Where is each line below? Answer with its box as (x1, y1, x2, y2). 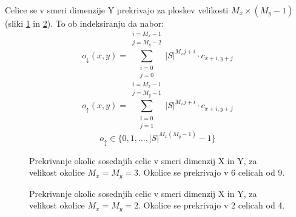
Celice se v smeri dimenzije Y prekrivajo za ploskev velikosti (5, 4, 229, 16)
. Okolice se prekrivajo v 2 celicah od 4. (138, 199, 285, 212)
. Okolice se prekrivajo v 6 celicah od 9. (138, 166, 285, 179)
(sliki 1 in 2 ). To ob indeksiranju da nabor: (5, 17, 164, 29)
